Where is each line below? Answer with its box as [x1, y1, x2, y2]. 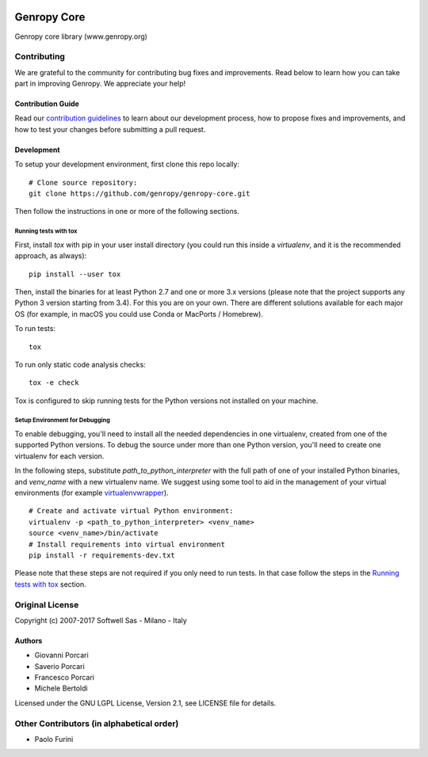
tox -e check [29, 378, 79, 387]
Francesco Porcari [34, 673, 95, 683]
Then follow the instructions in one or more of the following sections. [14, 207, 239, 216]
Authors [14, 636, 43, 645]
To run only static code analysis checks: [14, 359, 146, 369]
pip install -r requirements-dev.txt [29, 550, 176, 560]
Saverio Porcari [34, 661, 85, 671]
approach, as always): [14, 251, 87, 261]
